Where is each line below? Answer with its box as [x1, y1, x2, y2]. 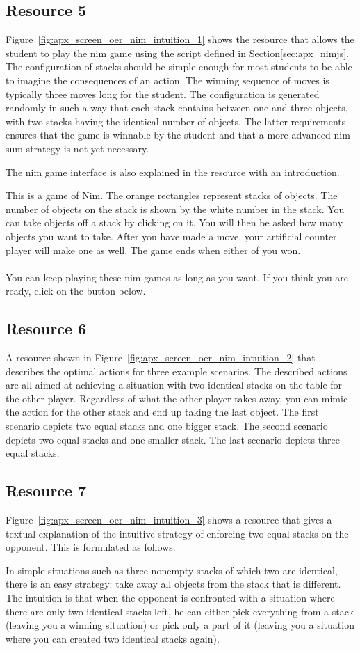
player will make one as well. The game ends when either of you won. [6, 242, 301, 257]
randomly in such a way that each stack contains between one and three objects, [6, 100, 348, 115]
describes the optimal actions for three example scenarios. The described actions [6, 363, 347, 378]
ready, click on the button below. [6, 283, 146, 298]
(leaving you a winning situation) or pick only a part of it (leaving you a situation [6, 618, 354, 632]
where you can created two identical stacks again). [6, 631, 220, 645]
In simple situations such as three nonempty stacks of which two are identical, [6, 563, 338, 577]
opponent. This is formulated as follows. [6, 540, 176, 554]
